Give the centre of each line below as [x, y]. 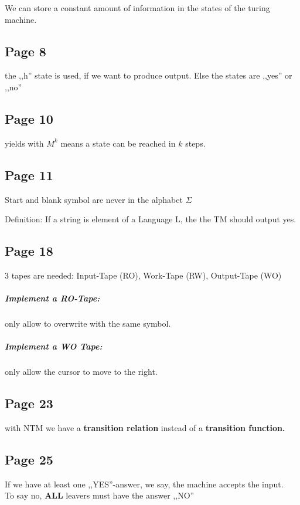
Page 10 [29, 118]
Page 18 [29, 251]
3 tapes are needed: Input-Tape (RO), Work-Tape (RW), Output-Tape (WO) [143, 275]
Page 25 [29, 460]
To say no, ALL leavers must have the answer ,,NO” [100, 495]
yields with [24, 143]
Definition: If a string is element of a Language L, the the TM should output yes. [151, 219]
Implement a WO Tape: [54, 346]
